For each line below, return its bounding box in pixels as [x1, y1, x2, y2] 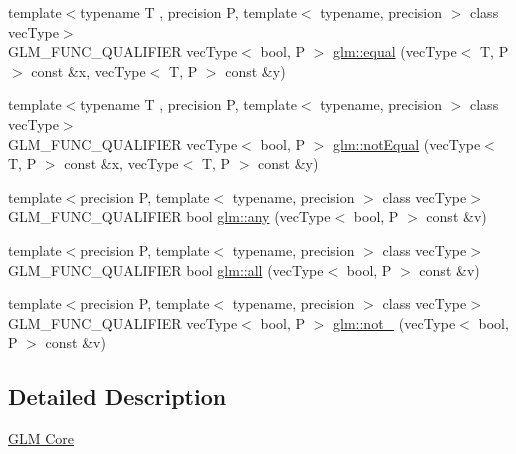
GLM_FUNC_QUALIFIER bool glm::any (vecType [8, 206, 331, 227]
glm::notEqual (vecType [333, 133, 481, 154]
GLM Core [8, 428, 75, 449]
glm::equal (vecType [333, 41, 457, 62]
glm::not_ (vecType [333, 312, 456, 333]
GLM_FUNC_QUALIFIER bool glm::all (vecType [8, 259, 324, 280]
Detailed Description [8, 381, 227, 412]
